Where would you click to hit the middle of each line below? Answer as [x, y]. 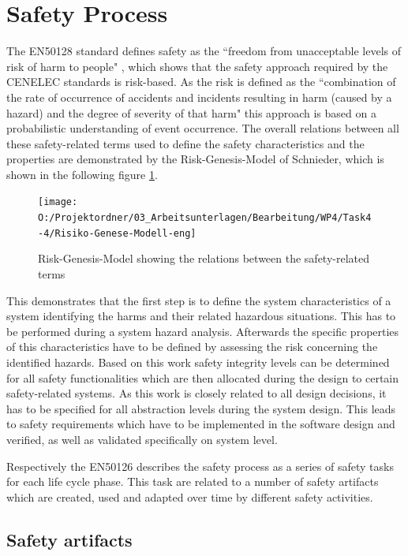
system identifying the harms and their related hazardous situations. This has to [201, 316]
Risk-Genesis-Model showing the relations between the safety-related [204, 258]
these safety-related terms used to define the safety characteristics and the [185, 143]
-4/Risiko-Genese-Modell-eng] [117, 233]
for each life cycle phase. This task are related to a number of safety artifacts [193, 481]
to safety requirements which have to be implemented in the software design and [201, 424]
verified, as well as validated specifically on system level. [142, 439]
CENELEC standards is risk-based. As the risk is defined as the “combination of [201, 82]
